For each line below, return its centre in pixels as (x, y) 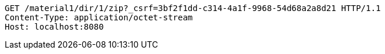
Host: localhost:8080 (54, 27)
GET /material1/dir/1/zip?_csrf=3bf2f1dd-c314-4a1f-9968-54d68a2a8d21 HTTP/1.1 (193, 8)
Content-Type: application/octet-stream (99, 17)
